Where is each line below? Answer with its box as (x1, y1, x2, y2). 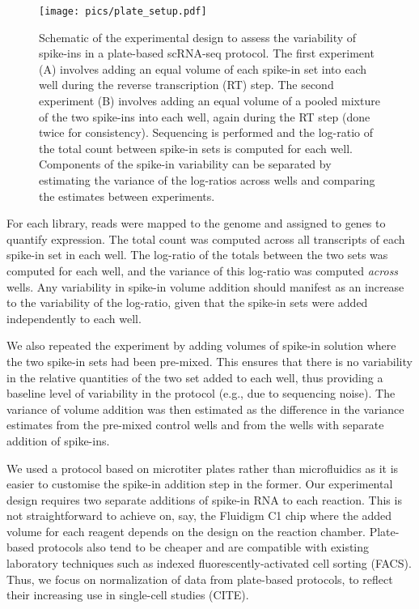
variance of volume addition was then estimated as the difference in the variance (6, 400, 404, 417)
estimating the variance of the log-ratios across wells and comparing (39, 172, 375, 188)
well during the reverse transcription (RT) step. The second (39, 76, 334, 93)
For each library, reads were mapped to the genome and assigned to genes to (6, 215, 386, 232)
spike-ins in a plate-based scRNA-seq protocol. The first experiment (39, 45, 375, 62)
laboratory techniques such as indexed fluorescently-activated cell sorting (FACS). (6, 555, 412, 572)
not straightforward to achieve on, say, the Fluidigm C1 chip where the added (6, 507, 392, 524)
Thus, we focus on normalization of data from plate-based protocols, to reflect (6, 570, 393, 587)
